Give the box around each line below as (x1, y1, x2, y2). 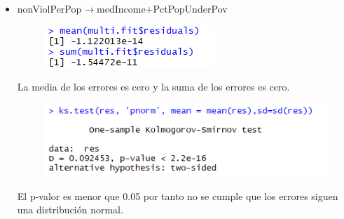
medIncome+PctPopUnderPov (97, 1, 228, 15)
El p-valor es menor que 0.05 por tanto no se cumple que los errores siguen (17, 188, 338, 203)
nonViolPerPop (17, 1, 82, 15)
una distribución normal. (17, 202, 123, 217)
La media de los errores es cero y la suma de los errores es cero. (17, 79, 290, 94)
